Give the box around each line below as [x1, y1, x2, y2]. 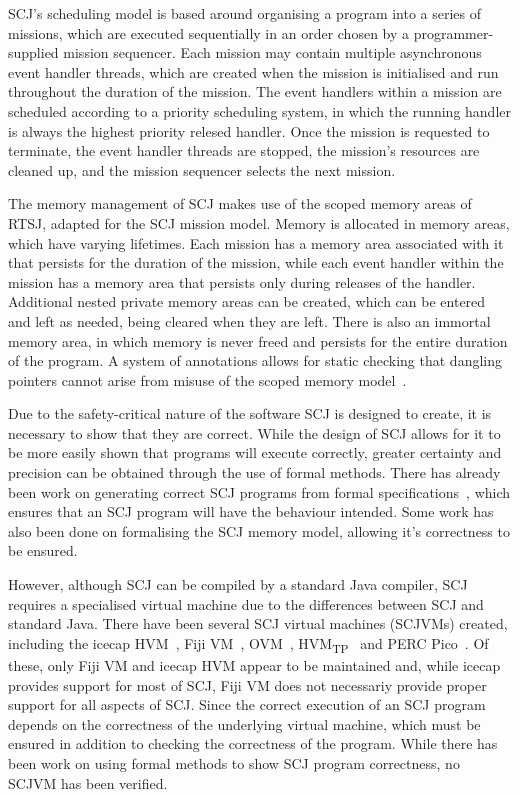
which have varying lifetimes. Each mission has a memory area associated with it [8, 232, 504, 253]
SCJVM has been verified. [8, 772, 168, 793]
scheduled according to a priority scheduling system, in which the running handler [8, 100, 511, 121]
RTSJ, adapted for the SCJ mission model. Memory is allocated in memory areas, [8, 212, 510, 233]
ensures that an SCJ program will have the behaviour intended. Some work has [8, 501, 494, 522]
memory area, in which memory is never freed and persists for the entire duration [8, 330, 508, 351]
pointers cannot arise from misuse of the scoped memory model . [8, 369, 407, 390]
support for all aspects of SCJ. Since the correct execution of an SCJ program [8, 694, 486, 715]
